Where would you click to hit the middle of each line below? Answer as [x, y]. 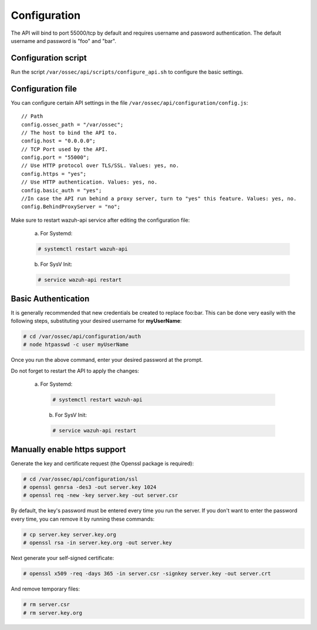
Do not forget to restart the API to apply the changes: [75, 371]
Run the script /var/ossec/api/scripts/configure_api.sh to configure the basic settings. [127, 72]
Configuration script [49, 58]
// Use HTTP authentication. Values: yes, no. [90, 182]
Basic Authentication [50, 299]
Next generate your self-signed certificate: [63, 558]
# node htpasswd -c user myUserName [76, 345]
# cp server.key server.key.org [70, 534]
